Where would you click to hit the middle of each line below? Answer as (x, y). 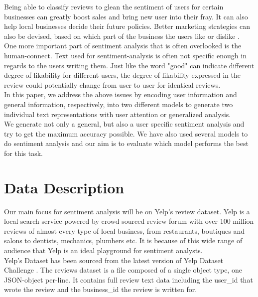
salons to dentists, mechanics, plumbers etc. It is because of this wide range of (123, 240)
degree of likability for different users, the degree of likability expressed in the (122, 75)
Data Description (64, 187)
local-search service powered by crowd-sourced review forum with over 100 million (129, 221)
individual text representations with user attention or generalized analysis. (118, 114)
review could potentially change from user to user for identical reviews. (112, 84)
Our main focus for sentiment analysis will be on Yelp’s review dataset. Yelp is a (127, 211)
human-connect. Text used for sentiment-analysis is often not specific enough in (125, 55)
